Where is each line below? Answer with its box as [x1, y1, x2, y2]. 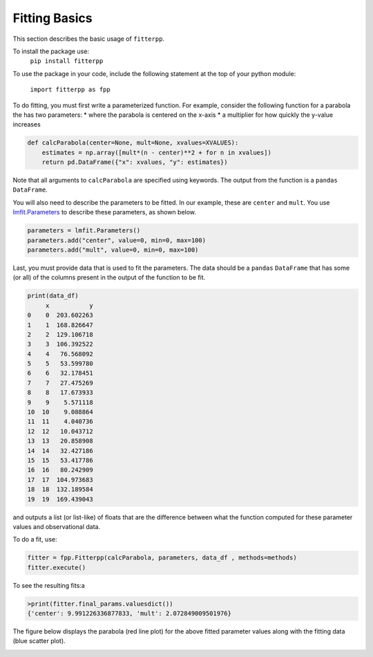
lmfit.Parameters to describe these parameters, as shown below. [12, 208, 197, 216]
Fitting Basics [12, 10, 93, 26]
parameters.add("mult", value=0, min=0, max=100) [27, 246, 199, 254]
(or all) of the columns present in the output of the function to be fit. [12, 273, 206, 281]
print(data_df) [27, 292, 79, 300]
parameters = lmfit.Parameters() [27, 227, 141, 234]
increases [12, 120, 41, 129]
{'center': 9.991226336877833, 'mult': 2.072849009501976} [27, 609, 231, 618]
